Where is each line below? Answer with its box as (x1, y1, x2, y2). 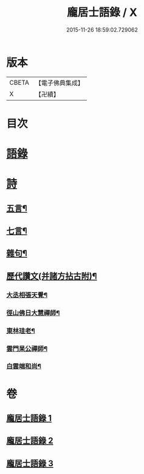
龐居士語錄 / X (66, 5, 138, 19)
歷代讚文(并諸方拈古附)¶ (6, 271, 97, 281)
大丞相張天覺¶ (6, 291, 47, 299)
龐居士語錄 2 (6, 436, 53, 446)
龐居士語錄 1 (6, 413, 52, 423)
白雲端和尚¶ (6, 362, 41, 370)
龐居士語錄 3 (6, 458, 53, 469)
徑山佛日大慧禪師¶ (6, 308, 60, 317)
